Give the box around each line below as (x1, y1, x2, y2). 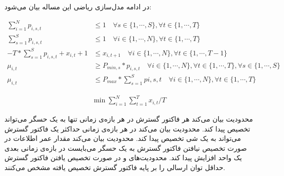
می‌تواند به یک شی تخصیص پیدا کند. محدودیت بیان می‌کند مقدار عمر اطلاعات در (4, 133, 241, 143)
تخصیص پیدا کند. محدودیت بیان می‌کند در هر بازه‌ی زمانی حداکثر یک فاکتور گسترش (4, 123, 250, 133)
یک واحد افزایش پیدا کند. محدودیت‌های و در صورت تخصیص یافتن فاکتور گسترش (4, 152, 242, 163)
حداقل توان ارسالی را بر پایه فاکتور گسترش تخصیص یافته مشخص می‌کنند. (4, 162, 225, 173)
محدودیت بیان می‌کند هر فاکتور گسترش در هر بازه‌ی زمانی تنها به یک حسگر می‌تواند (4, 114, 253, 124)
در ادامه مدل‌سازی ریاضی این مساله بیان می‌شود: (4, 1, 152, 11)
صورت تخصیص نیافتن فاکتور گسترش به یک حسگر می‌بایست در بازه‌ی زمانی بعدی (4, 142, 247, 153)
